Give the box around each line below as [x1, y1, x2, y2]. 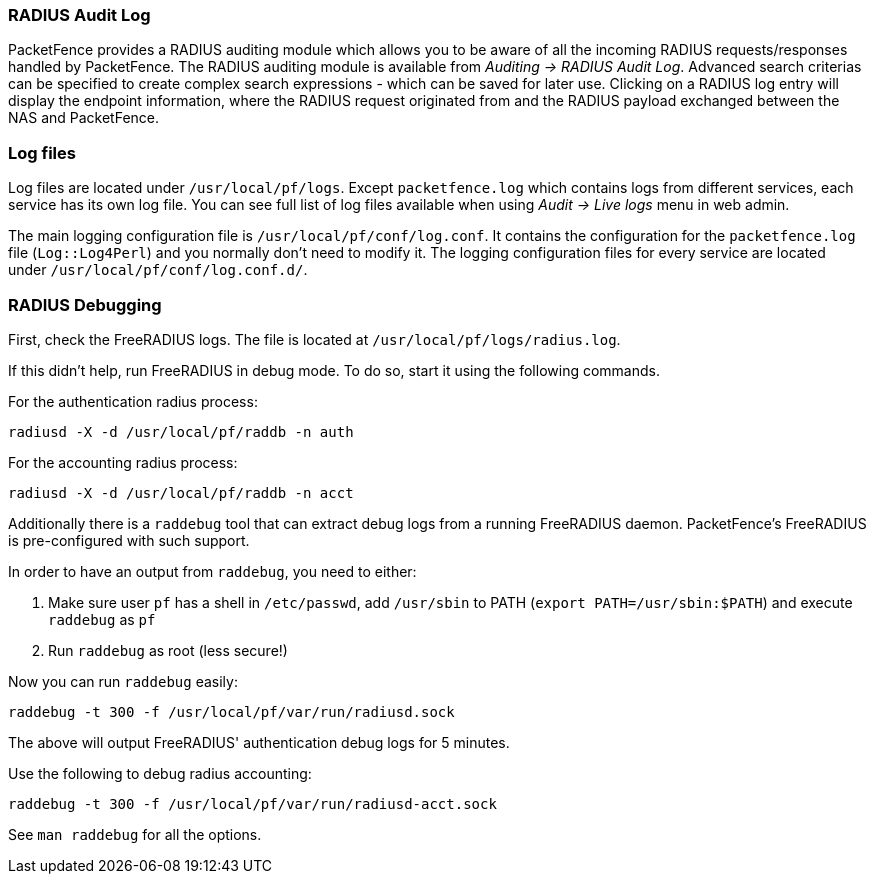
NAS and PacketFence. [8, 109, 160, 127]
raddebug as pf [48, 610, 156, 628]
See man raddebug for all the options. [8, 825, 262, 843]
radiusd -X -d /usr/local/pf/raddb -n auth [8, 423, 354, 440]
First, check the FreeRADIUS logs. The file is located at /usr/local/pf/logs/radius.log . [8, 330, 621, 348]
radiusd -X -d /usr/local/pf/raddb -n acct [8, 484, 354, 501]
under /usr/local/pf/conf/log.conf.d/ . [8, 261, 308, 279]
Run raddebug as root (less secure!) [48, 641, 288, 659]
